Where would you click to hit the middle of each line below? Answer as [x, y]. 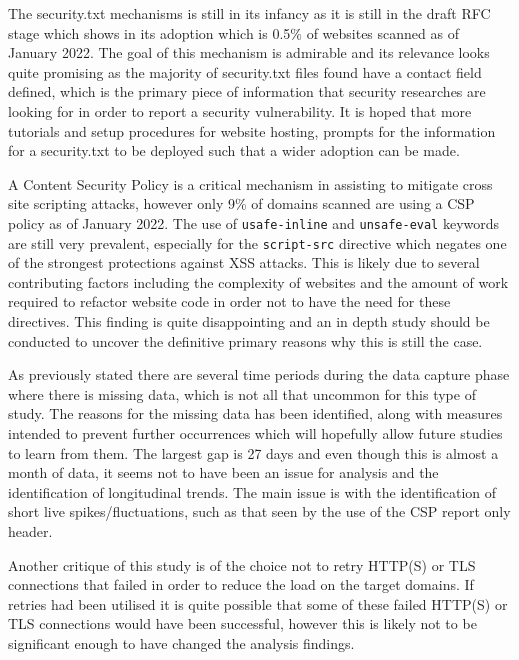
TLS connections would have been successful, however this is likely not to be [242, 623]
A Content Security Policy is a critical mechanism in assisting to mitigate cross [250, 183]
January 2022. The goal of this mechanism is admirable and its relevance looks [249, 52]
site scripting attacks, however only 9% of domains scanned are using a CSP [241, 203]
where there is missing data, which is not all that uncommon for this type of [242, 393]
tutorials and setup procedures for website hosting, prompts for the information [252, 130]
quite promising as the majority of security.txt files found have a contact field [245, 71]
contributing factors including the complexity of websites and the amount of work [258, 281]
